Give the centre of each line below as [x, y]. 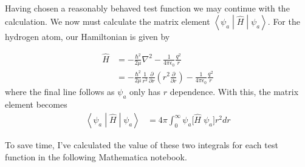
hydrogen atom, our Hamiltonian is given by [87, 36]
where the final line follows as [60, 92]
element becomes [36, 104]
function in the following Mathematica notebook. [96, 156]
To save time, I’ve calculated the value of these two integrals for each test [142, 145]
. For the [284, 21]
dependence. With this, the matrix [234, 92]
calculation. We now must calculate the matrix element [108, 21]
